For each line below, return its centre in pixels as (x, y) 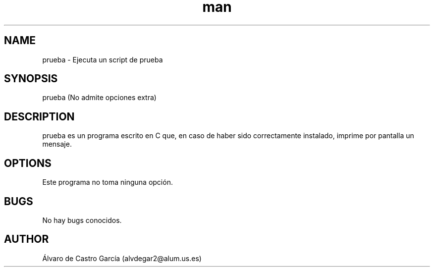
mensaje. (57, 144)
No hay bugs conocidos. (82, 220)
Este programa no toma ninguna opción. (108, 182)
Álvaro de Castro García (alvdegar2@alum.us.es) (122, 258)
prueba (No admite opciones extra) (99, 98)
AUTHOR (27, 239)
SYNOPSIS (31, 79)
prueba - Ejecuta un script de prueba (103, 59)
